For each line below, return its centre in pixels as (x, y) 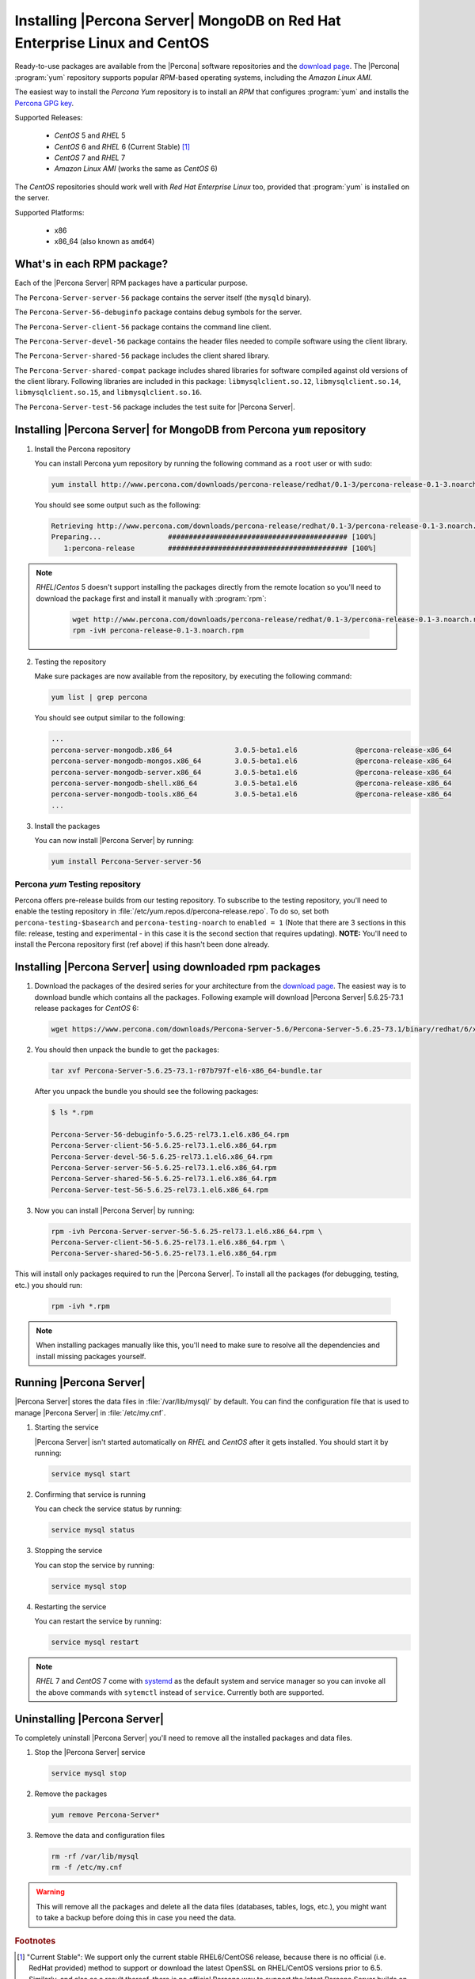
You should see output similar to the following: (110, 718)
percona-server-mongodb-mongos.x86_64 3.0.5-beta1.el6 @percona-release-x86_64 (251, 761)
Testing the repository (70, 662)
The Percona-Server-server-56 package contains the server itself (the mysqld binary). (163, 298)
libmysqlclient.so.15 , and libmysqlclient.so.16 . (108, 393)
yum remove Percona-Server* (105, 1815)
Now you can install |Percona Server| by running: (114, 1210)
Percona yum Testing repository (78, 884)
